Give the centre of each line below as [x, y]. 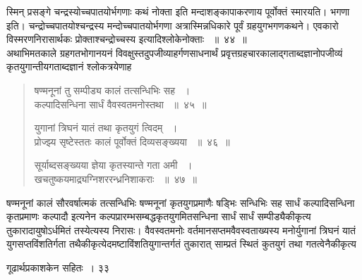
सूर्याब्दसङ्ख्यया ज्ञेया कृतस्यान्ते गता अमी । [113, 165]
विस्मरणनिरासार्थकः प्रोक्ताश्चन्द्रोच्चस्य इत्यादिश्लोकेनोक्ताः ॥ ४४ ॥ [127, 39]
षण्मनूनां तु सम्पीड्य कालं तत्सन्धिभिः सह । [112, 90]
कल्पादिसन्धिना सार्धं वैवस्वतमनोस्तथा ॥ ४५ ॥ [120, 104]
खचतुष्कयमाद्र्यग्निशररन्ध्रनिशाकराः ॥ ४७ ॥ [115, 178]
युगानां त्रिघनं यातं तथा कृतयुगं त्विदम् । [106, 128]
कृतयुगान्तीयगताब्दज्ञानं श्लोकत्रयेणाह [69, 66]
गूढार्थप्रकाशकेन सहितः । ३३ [58, 267]
